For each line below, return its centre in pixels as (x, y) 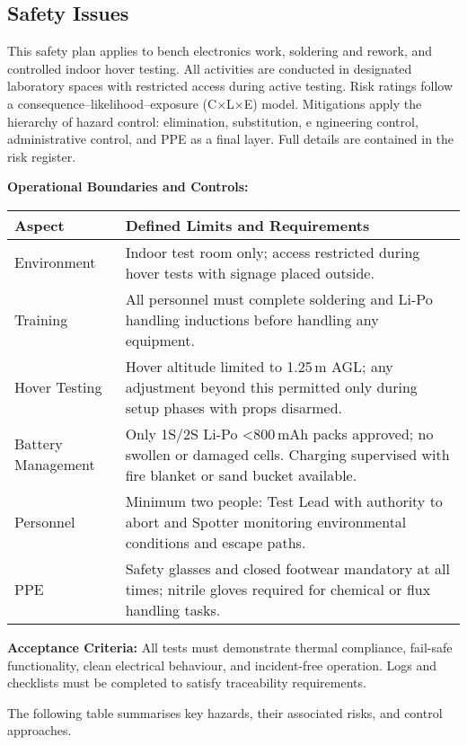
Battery (39, 444)
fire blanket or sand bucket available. (241, 474)
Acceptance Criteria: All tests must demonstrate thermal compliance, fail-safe (230, 647)
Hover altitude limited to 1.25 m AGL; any (259, 366)
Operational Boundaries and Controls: (128, 186)
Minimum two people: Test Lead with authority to (284, 501)
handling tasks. (173, 609)
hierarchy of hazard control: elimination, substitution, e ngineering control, (213, 121)
